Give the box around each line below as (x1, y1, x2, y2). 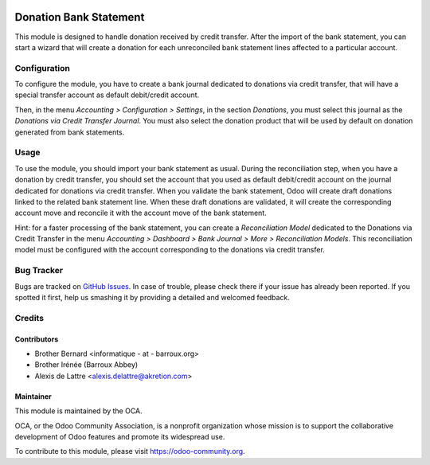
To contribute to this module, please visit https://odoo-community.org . (14, 447, 246, 456)
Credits (14, 312, 44, 323)
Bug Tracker (14, 265, 64, 276)
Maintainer (14, 391, 52, 401)
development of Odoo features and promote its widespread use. (14, 432, 225, 441)
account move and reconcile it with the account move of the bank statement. (14, 208, 267, 218)
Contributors (14, 334, 59, 344)
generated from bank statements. (14, 127, 125, 137)
